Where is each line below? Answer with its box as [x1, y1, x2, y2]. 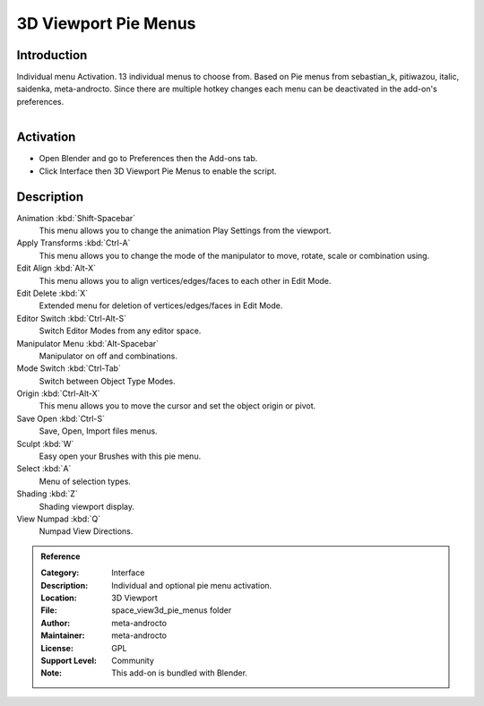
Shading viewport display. [39, 501, 134, 512]
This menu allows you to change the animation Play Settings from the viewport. [39, 225, 332, 237]
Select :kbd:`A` [16, 463, 72, 474]
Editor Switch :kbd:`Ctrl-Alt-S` [16, 313, 127, 323]
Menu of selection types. [39, 476, 132, 486]
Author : [40, 617, 71, 628]
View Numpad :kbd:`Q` [16, 513, 101, 524]
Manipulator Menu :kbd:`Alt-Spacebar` [16, 338, 160, 349]
